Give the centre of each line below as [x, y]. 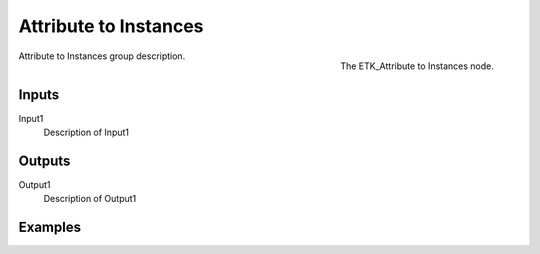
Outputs [44, 160]
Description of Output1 [90, 199]
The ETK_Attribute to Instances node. [417, 66]
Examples [50, 227]
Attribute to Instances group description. [102, 56]
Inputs [39, 94]
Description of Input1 [86, 132]
